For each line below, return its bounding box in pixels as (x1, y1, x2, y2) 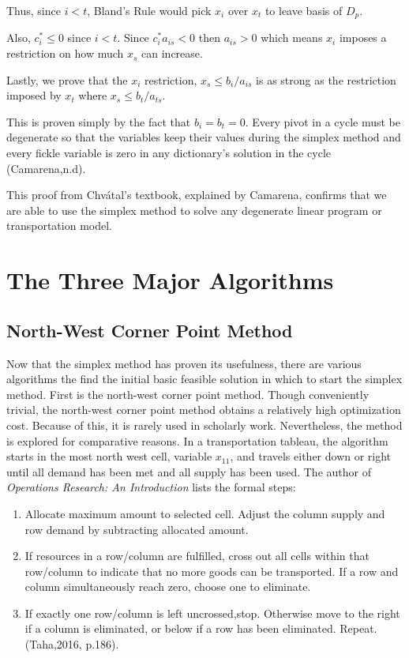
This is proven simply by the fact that (6, 113, 191, 130)
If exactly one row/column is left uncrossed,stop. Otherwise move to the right (24, 604, 400, 621)
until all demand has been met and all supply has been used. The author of (6, 463, 371, 479)
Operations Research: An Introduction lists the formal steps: (6, 479, 296, 495)
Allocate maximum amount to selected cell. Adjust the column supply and (24, 505, 385, 521)
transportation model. (6, 217, 112, 234)
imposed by (6, 87, 62, 103)
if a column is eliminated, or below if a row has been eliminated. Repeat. (24, 620, 377, 637)
